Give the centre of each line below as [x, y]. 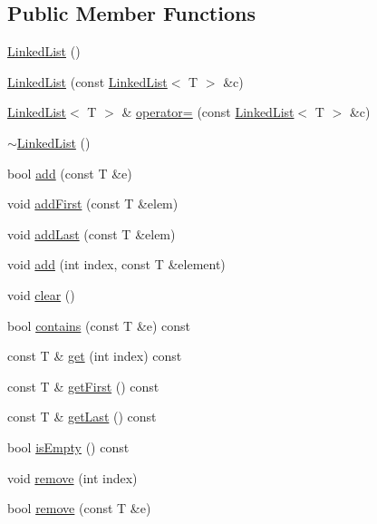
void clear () [41, 294]
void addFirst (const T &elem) [93, 204]
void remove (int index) [72, 477]
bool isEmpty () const [68, 446]
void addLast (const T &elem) [92, 233]
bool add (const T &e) [70, 173]
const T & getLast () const [82, 417]
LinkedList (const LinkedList [87, 81]
